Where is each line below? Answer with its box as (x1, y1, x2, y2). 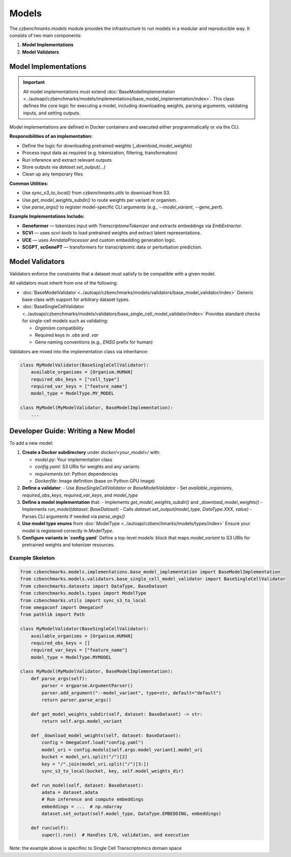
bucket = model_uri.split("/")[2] (41, 754, 128, 760)
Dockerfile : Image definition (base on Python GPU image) (35, 478, 155, 484)
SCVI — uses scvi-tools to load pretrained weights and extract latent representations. (22, 230, 201, 236)
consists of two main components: (9, 32, 82, 38)
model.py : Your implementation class (35, 456, 112, 463)
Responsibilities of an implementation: (9, 133, 93, 139)
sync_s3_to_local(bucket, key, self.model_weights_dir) (41, 768, 184, 774)
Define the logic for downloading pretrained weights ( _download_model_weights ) (22, 142, 192, 148)
